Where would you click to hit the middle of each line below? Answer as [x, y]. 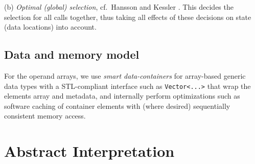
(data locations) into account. [50, 27]
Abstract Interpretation [89, 151]
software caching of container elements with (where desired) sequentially [117, 106]
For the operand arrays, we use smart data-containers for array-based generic [125, 75]
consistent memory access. [45, 116]
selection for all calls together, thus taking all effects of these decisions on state [128, 17]
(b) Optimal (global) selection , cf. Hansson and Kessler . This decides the [119, 7]
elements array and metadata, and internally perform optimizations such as [122, 96]
